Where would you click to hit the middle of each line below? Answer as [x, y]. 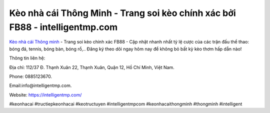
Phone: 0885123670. [31, 76]
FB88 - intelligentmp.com [63, 27]
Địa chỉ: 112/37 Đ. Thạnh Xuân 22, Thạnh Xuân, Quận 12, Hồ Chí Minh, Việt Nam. [92, 67]
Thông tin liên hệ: [27, 58]
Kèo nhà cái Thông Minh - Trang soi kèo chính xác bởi [122, 13]
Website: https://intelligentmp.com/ [45, 94]
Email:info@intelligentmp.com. [40, 85]
